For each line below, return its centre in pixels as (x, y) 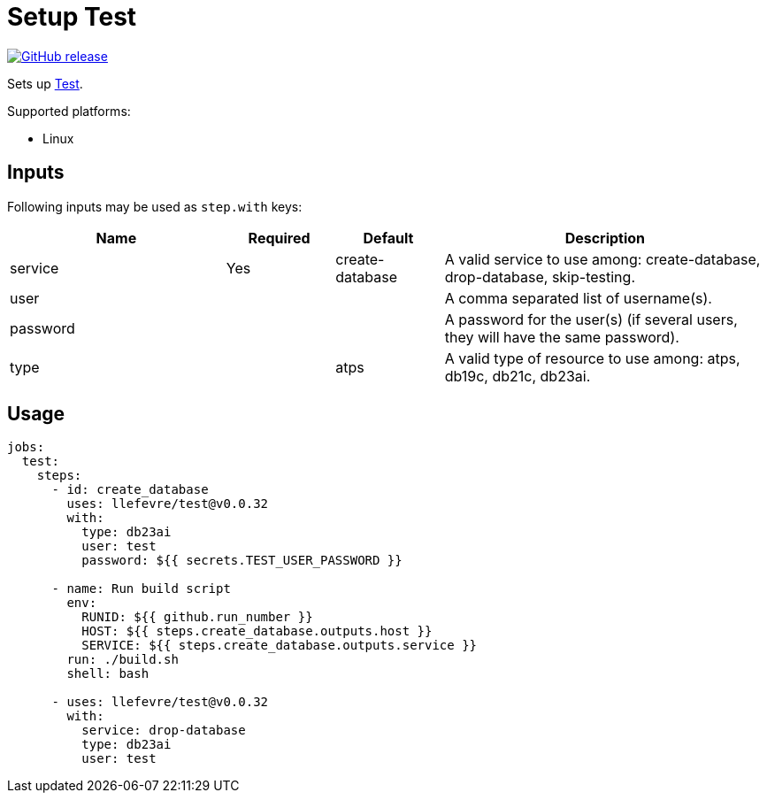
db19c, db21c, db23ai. (518, 376)
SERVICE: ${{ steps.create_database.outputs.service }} (280, 646)
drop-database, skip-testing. (540, 277)
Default (388, 238)
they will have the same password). (562, 337)
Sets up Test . (45, 83)
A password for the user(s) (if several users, (591, 319)
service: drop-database (164, 731)
